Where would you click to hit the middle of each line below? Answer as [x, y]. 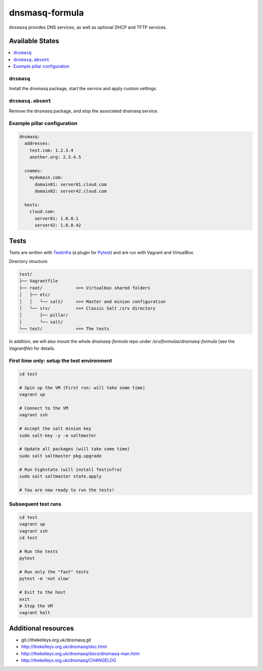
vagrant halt [35, 613]
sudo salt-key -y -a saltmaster [58, 435]
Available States [34, 41]
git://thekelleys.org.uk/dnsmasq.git [56, 640]
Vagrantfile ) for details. [32, 348]
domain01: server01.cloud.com [71, 184]
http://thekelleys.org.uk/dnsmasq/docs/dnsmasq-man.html [80, 653]
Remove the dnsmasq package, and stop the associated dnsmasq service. [84, 111]
